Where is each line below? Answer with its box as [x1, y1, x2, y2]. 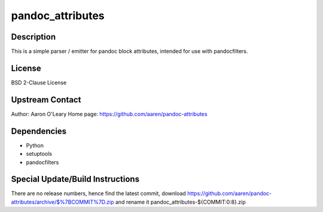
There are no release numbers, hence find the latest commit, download [11, 190, 187, 197]
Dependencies [11, 126, 67, 136]
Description [11, 32, 56, 42]
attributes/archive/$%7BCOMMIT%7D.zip [11, 198, 114, 205]
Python [26, 141, 44, 149]
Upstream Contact [11, 95, 81, 105]
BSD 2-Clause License [11, 78, 67, 86]
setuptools [26, 150, 52, 158]
